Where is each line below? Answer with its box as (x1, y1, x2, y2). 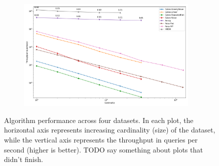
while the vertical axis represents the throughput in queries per (4, 134, 198, 145)
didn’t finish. (4, 154, 43, 164)
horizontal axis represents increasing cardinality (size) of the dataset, (4, 124, 215, 135)
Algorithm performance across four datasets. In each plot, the (4, 114, 193, 125)
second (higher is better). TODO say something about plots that (4, 144, 203, 154)
